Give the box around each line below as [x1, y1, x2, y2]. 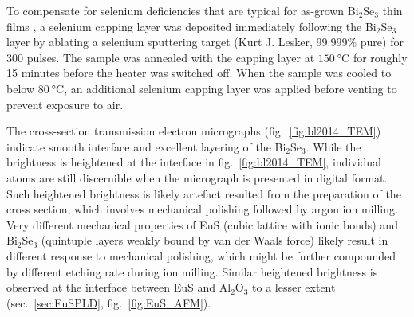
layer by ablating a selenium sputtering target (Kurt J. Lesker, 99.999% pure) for [6, 33, 404, 50]
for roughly [353, 49, 408, 65]
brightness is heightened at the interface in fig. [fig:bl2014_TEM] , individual [6, 154, 381, 170]
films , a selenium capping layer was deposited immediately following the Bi [6, 18, 377, 34]
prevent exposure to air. [6, 96, 124, 112]
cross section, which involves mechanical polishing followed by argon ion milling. [6, 201, 398, 217]
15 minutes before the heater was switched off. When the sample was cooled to [6, 65, 392, 81]
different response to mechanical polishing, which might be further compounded [6, 247, 396, 264]
